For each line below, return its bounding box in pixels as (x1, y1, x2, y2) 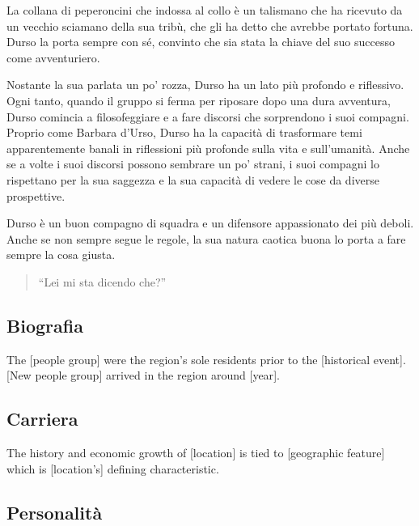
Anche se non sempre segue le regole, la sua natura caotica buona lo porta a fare (6, 230, 406, 247)
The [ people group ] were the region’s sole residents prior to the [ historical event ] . (6, 350, 406, 367)
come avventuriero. (6, 49, 100, 66)
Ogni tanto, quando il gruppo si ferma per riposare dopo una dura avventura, (6, 91, 391, 108)
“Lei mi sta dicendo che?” (38, 273, 167, 290)
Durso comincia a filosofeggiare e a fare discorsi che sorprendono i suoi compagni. (6, 108, 409, 125)
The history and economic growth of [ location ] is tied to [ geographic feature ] (6, 444, 385, 461)
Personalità (6, 499, 103, 524)
